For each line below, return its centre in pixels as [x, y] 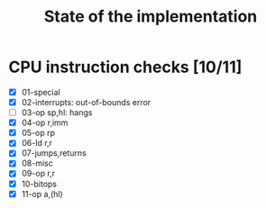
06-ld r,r [37, 143]
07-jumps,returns [54, 153]
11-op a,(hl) [42, 194]
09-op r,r [38, 174]
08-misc [37, 163]
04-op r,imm [45, 122]
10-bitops [39, 184]
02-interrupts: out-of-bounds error [86, 102]
